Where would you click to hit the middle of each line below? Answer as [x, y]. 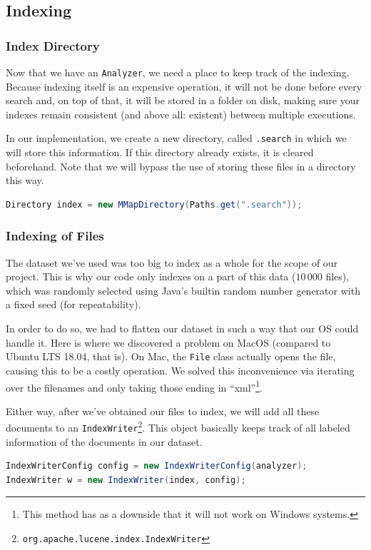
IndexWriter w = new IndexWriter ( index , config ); [126, 480]
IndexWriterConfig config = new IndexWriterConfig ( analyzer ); [157, 466]
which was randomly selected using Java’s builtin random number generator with [183, 290]
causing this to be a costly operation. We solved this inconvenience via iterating [180, 370]
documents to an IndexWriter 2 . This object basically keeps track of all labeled [178, 426]
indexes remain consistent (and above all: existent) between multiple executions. [181, 114]
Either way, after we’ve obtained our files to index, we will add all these [163, 411]
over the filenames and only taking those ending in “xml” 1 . [134, 386]
